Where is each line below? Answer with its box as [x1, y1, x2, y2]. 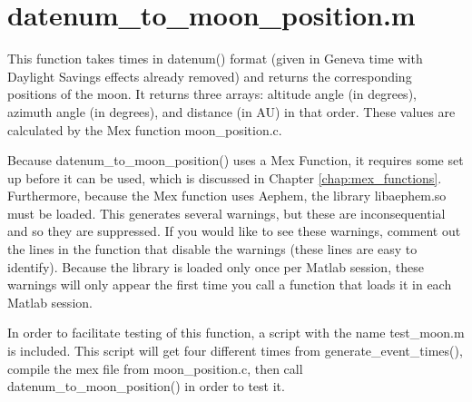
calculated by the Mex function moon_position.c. [7, 120, 282, 139]
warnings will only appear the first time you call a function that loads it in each [7, 275, 452, 294]
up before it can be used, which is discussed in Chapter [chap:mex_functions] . [7, 168, 442, 187]
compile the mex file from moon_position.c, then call [7, 358, 303, 377]
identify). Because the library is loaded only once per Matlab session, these [7, 257, 424, 276]
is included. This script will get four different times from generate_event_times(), [7, 341, 463, 360]
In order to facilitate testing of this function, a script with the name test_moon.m [7, 323, 465, 342]
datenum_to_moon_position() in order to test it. [7, 377, 285, 396]
